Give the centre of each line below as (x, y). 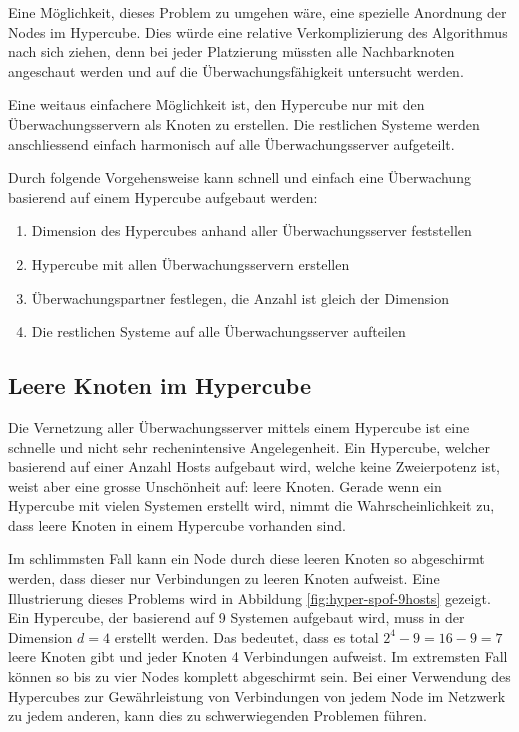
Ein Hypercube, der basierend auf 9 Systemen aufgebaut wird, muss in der (236, 617)
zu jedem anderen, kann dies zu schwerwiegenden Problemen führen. (217, 715)
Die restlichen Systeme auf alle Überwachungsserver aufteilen (218, 331)
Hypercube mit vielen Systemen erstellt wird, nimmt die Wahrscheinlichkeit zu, (251, 505)
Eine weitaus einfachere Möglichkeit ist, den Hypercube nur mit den (216, 104)
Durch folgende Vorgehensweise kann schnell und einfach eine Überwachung (239, 177)
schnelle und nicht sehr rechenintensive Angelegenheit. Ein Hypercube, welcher (249, 446)
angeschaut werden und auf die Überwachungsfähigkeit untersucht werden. (236, 70)
